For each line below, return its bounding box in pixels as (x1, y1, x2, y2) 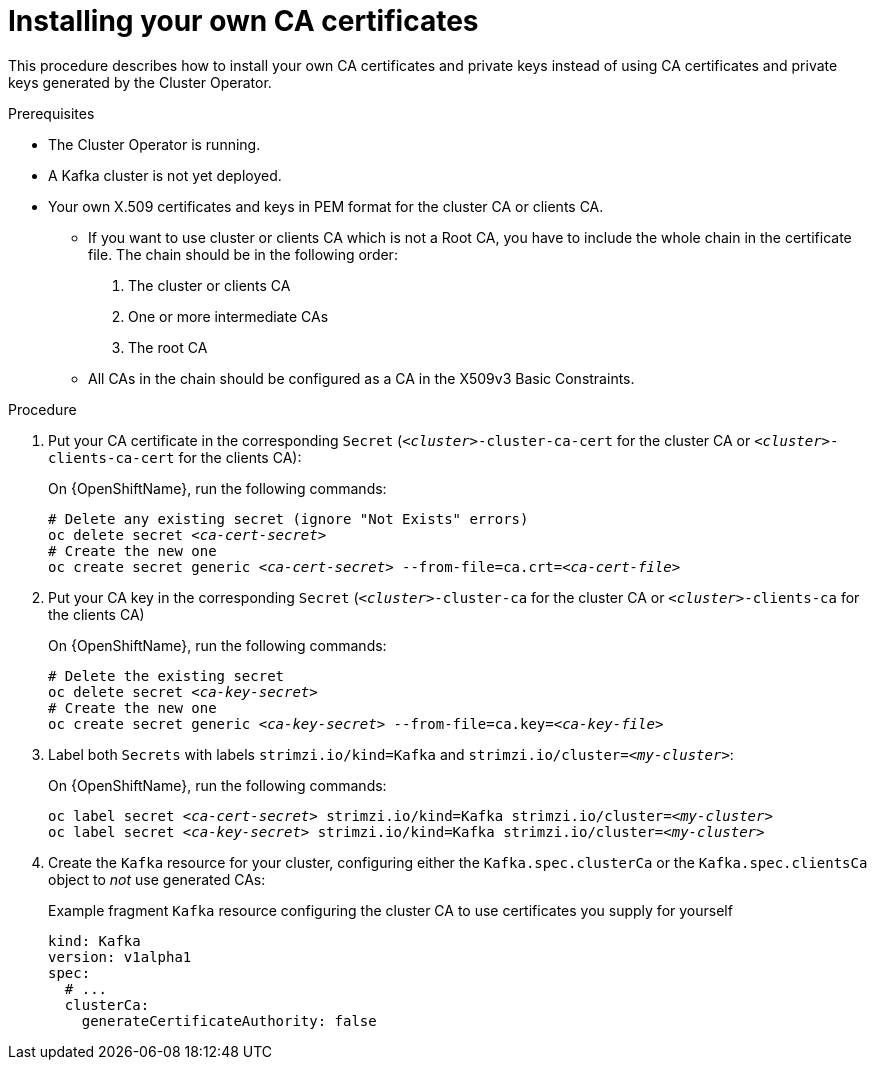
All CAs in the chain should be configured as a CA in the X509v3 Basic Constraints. (88, 369, 635, 387)
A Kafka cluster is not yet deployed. (48, 166, 282, 184)
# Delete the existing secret (48, 667, 285, 684)
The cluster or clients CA (128, 276, 291, 294)
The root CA (128, 338, 208, 356)
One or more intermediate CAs (128, 307, 329, 325)
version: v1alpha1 (48, 948, 192, 965)
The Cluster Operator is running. (48, 135, 261, 153)
